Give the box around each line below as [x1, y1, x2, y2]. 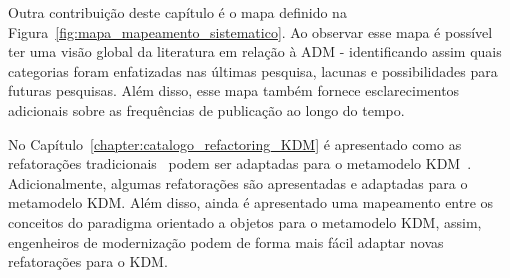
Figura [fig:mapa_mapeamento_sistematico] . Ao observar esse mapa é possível [8, 21, 493, 42]
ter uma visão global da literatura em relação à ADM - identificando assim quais [8, 41, 502, 62]
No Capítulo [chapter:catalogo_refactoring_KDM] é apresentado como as [8, 133, 462, 154]
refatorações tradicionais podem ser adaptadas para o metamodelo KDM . [8, 153, 472, 174]
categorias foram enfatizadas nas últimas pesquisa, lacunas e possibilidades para [8, 60, 498, 81]
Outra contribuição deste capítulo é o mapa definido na [8, 2, 347, 22]
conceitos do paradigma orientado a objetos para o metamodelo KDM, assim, [8, 211, 482, 232]
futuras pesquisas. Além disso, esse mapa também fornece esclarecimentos [8, 80, 460, 101]
